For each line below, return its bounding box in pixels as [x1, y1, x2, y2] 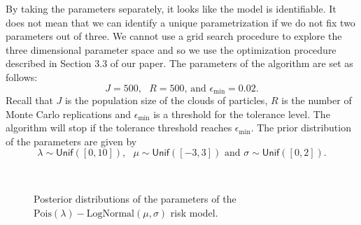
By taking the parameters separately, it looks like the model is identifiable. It [6, 1, 337, 15]
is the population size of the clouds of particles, [64, 93, 268, 108]
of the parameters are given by [6, 133, 137, 148]
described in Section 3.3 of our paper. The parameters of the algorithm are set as [6, 56, 353, 71]
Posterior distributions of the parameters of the [34, 191, 236, 205]
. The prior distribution [250, 120, 351, 135]
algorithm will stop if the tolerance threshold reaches [6, 120, 232, 135]
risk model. [170, 205, 218, 219]
